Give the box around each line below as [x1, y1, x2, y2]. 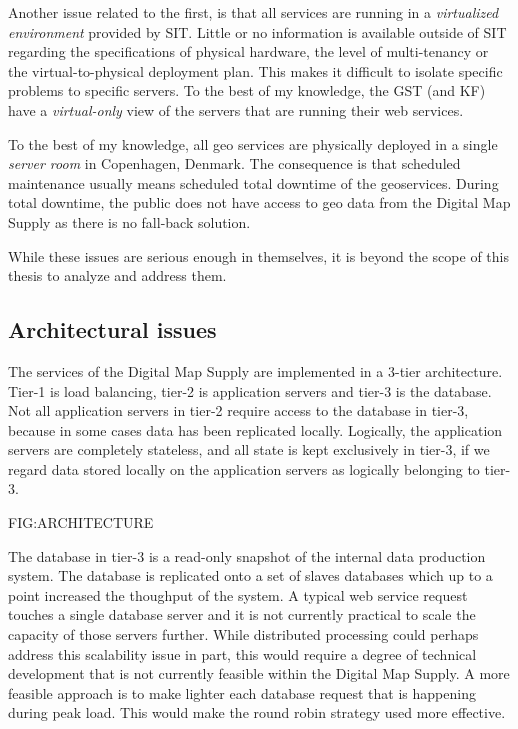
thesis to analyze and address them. [8, 265, 227, 286]
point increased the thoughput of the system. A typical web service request [8, 584, 468, 605]
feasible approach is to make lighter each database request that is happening [8, 682, 476, 703]
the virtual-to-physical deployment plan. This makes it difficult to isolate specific [8, 60, 503, 81]
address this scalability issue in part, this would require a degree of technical [8, 643, 477, 664]
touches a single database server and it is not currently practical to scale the [8, 604, 476, 625]
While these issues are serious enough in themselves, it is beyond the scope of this [8, 245, 509, 266]
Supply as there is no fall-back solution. [8, 211, 251, 232]
